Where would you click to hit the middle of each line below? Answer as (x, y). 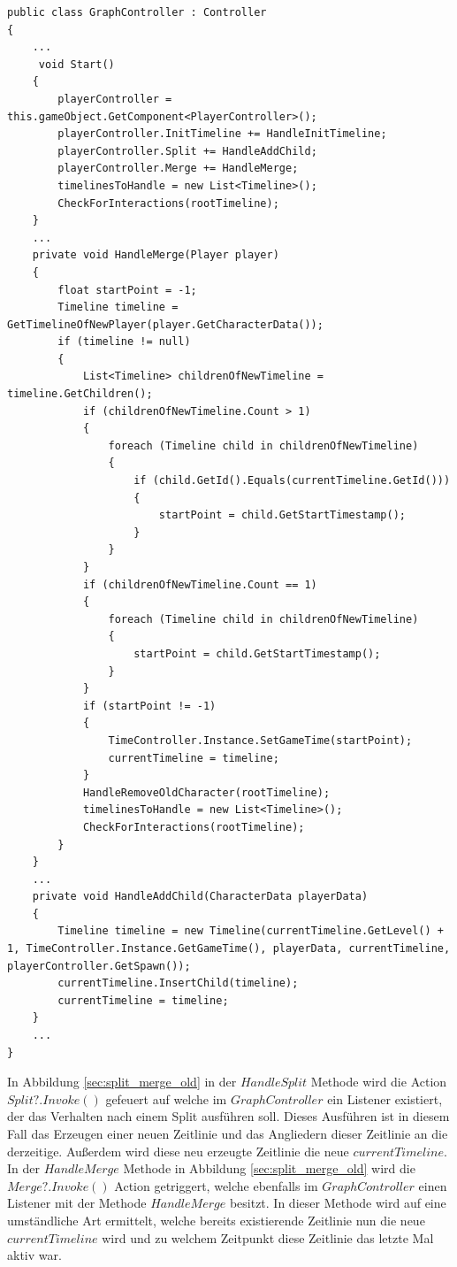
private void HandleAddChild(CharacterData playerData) (200, 897)
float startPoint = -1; (127, 290)
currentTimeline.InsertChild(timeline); (178, 983)
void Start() (76, 64)
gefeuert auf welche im (166, 1098)
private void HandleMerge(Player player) (156, 255)
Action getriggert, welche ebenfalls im (216, 1185)
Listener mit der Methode (77, 1203)
